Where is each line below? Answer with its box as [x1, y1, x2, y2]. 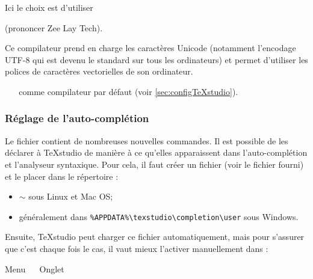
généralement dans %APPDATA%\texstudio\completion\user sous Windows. [19, 210, 299, 222]
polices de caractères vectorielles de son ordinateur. [5, 65, 193, 78]
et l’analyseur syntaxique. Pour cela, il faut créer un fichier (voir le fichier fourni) [5, 158, 304, 170]
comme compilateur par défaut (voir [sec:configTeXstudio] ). [19, 85, 238, 97]
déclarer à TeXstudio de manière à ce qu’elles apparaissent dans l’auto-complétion [5, 146, 308, 159]
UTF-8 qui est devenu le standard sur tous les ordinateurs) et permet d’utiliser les [5, 53, 308, 66]
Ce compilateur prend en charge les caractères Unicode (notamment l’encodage [5, 41, 296, 54]
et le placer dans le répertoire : [5, 170, 119, 182]
